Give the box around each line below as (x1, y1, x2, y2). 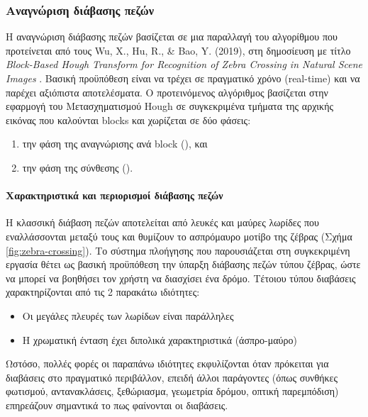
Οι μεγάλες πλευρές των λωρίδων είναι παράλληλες (22, 308, 234, 323)
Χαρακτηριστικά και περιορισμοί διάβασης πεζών (6, 188, 223, 203)
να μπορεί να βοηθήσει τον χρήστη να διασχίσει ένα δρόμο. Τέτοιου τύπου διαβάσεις (6, 270, 356, 285)
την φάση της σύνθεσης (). (22, 160, 133, 174)
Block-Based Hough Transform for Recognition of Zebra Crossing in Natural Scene (6, 57, 363, 72)
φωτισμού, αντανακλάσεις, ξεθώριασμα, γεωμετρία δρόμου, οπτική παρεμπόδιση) (6, 384, 339, 399)
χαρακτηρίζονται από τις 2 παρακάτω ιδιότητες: (6, 284, 200, 299)
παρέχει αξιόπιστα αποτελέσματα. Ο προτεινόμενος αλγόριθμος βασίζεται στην (6, 84, 328, 99)
